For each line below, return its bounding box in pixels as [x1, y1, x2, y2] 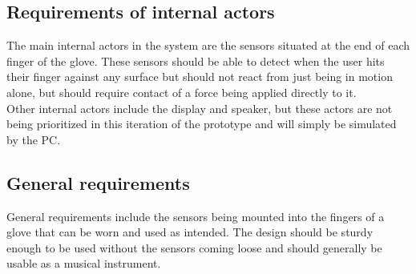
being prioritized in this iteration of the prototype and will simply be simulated [6, 115, 397, 132]
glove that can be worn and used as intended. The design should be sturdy [6, 224, 374, 240]
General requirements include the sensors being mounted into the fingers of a [6, 208, 385, 224]
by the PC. [6, 131, 61, 147]
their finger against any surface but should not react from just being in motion [6, 68, 393, 85]
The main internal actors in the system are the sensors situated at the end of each [6, 37, 410, 54]
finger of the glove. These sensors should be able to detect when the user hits [6, 52, 385, 69]
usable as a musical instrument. [6, 255, 161, 272]
